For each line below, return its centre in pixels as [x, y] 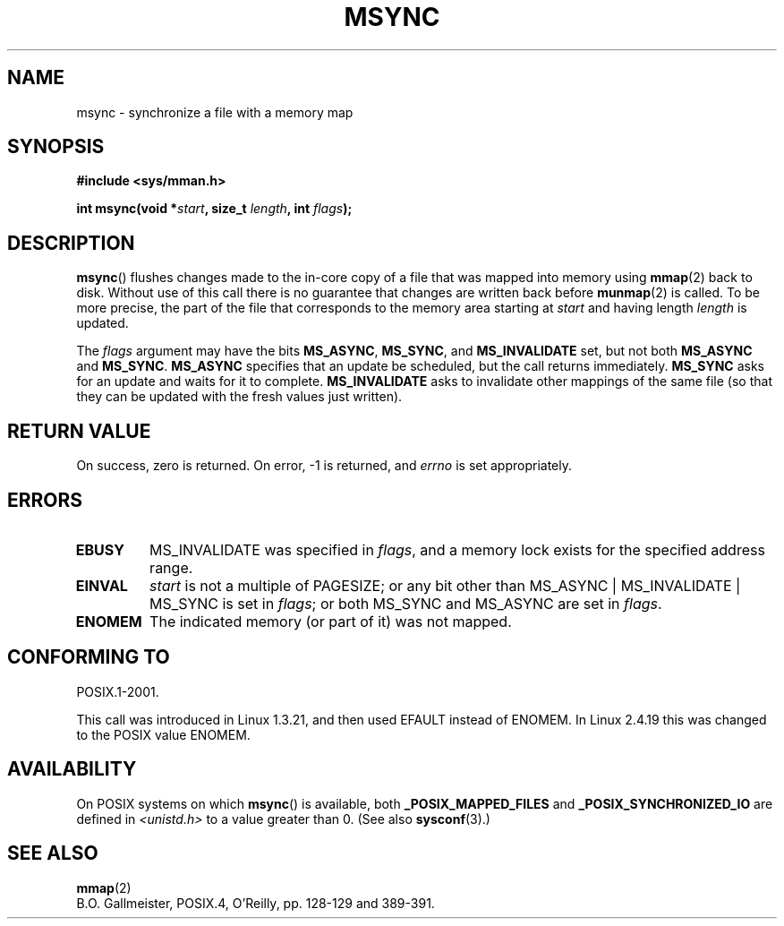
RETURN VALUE [79, 431]
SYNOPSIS [56, 147]
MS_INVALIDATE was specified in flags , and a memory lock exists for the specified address [457, 549]
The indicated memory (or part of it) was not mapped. [331, 621]
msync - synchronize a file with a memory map [215, 112]
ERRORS [45, 500]
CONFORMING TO [89, 657]
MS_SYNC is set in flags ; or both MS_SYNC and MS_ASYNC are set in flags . [406, 603]
